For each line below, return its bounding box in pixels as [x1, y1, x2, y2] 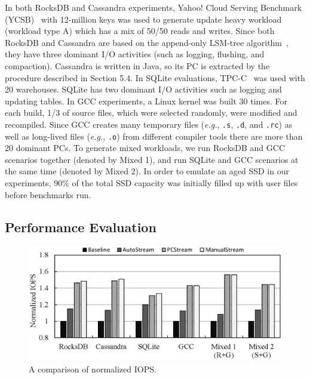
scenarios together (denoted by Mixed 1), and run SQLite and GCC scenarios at [5, 153, 299, 165]
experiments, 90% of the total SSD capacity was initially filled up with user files [5, 177, 298, 189]
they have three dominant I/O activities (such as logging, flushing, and [5, 48, 265, 60]
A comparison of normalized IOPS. [29, 362, 156, 375]
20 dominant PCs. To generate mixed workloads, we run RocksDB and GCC [5, 141, 286, 154]
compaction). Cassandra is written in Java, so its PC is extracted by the [5, 59, 270, 72]
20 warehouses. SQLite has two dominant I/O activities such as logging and [5, 83, 282, 95]
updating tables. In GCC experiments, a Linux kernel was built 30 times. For [5, 94, 288, 107]
